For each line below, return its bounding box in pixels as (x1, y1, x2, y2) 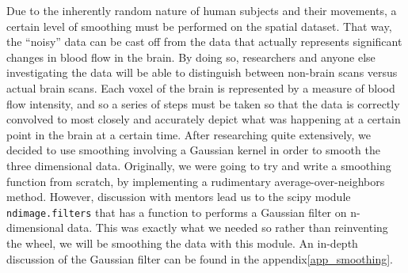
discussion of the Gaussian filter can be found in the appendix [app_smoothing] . (6, 250, 393, 267)
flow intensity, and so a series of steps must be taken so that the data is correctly (6, 95, 400, 112)
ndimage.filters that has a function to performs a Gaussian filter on (6, 203, 347, 220)
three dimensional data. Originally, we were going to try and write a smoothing (6, 157, 391, 173)
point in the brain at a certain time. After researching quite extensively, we (6, 126, 372, 142)
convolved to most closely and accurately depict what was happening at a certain (6, 111, 401, 127)
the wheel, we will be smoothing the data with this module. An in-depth (6, 234, 358, 251)
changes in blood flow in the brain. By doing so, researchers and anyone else (6, 48, 376, 65)
